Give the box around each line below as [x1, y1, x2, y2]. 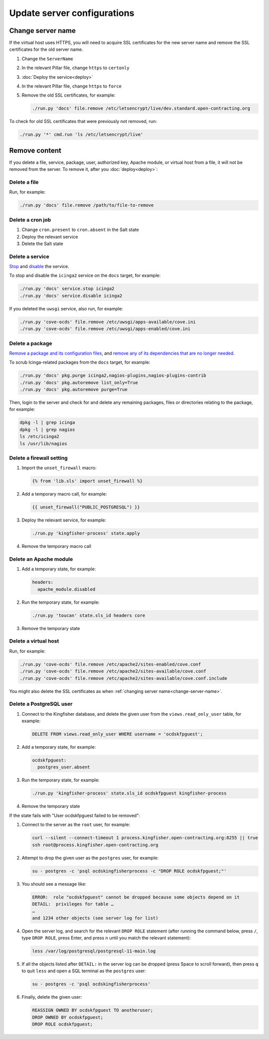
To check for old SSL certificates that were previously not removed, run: [9, 119, 157, 125]
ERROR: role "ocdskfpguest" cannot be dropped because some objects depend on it [32, 894, 240, 900]
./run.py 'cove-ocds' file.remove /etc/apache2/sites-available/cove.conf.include [19, 675, 228, 681]
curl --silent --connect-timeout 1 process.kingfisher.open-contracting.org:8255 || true [32, 835, 259, 841]
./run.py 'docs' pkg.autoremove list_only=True [19, 380, 138, 386]
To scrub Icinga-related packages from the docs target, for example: [9, 359, 150, 366]
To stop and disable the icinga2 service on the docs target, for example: [9, 272, 161, 278]
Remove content [9, 146, 62, 154]
